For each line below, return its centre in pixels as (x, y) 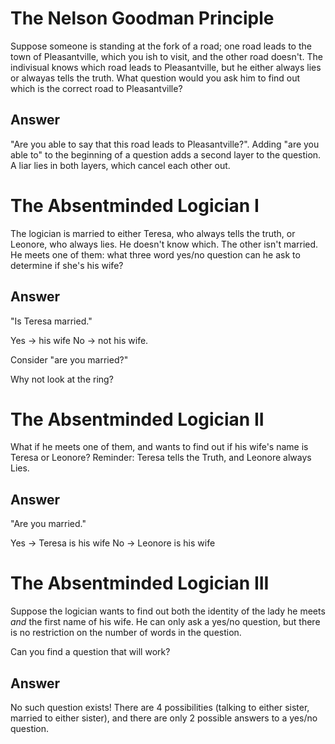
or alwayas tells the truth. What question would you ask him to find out (155, 78)
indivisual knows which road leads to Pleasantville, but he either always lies (166, 67)
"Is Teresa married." (51, 321)
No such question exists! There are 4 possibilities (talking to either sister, (160, 707)
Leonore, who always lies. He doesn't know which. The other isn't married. (164, 244)
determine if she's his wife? (67, 265)
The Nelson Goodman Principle (142, 18)
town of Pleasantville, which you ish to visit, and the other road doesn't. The (166, 56)
